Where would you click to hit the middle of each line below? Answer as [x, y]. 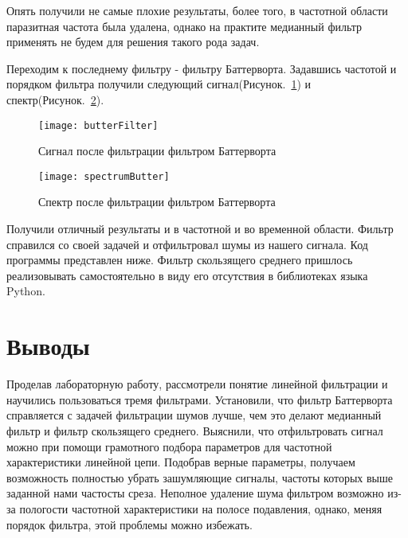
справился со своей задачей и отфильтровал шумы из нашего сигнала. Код [187, 244]
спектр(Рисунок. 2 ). [55, 99]
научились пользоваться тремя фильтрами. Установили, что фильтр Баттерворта [200, 399]
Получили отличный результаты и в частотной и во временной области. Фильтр [200, 229]
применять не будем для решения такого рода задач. [133, 42]
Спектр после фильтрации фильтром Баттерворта [157, 202]
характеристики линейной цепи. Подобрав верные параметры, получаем [181, 462]
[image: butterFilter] [98, 125]
